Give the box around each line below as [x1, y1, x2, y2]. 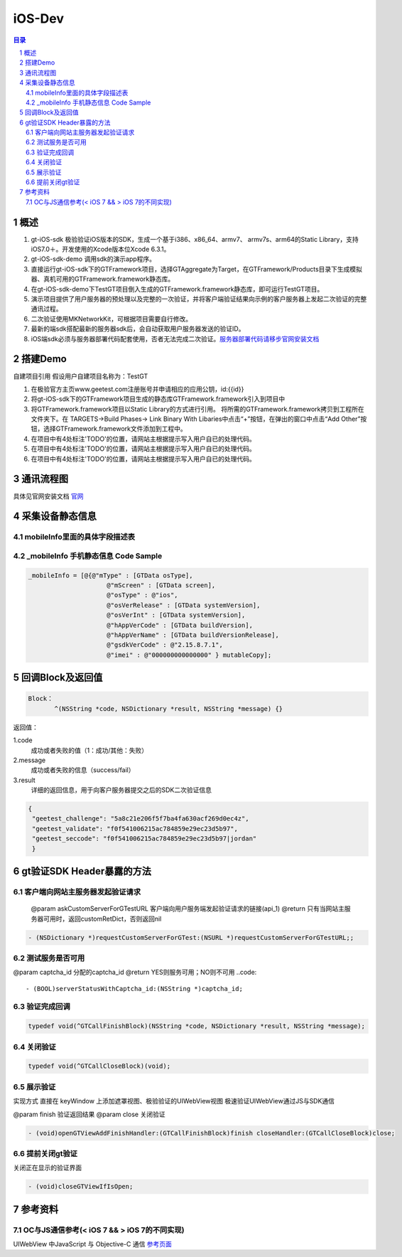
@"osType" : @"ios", [107, 591, 178, 599]
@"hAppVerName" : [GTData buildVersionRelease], [107, 631, 280, 639]
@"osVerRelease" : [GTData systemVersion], [107, 601, 261, 609]
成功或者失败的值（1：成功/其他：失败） [31, 746, 148, 754]
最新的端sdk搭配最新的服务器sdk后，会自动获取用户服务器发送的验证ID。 [31, 324, 245, 333]
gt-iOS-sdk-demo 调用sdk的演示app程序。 [31, 255, 156, 263]
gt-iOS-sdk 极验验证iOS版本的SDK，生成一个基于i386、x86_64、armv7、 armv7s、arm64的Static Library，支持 [31, 235, 359, 243]
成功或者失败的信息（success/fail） [31, 766, 135, 774]
